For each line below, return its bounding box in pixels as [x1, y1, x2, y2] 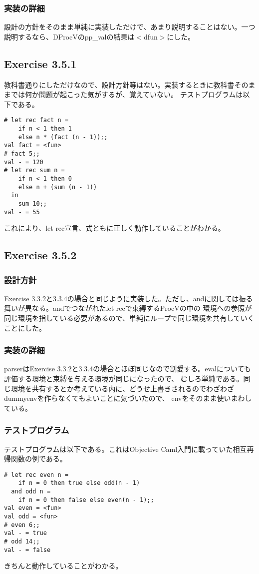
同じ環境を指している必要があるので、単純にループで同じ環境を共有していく [4, 313, 255, 323]
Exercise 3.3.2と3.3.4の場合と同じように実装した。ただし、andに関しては [4, 293, 239, 303]
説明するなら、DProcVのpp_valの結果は [4, 31, 135, 42]
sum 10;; [18, 200, 47, 207]
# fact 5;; [4, 150, 40, 158]
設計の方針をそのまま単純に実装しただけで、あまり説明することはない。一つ [4, 22, 256, 32]
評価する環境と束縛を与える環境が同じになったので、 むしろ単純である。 [4, 373, 244, 384]
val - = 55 [4, 208, 40, 216]
